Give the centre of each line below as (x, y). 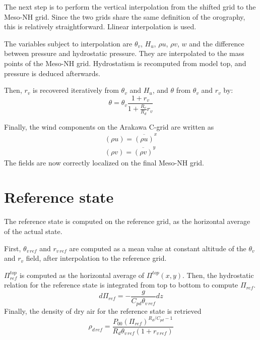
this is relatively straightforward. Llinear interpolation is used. (100, 26)
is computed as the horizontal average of (82, 275)
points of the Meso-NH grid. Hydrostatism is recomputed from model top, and (125, 63)
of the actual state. (33, 231)
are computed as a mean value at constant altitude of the (158, 248)
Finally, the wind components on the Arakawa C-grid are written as (109, 126)
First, (13, 248)
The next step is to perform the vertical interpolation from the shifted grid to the (130, 7)
